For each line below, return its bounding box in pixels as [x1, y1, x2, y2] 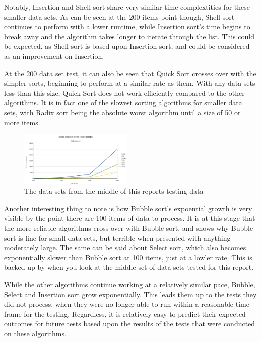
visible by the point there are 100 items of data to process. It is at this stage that [4, 213, 255, 223]
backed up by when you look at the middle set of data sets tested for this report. [4, 262, 254, 272]
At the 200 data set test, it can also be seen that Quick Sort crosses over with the [4, 67, 256, 78]
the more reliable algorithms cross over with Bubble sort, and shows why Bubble [4, 223, 253, 233]
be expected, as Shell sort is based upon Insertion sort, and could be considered [4, 41, 250, 51]
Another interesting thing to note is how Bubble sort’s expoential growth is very [4, 202, 252, 213]
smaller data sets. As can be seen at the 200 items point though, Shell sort [4, 11, 235, 22]
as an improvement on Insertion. [4, 50, 104, 61]
